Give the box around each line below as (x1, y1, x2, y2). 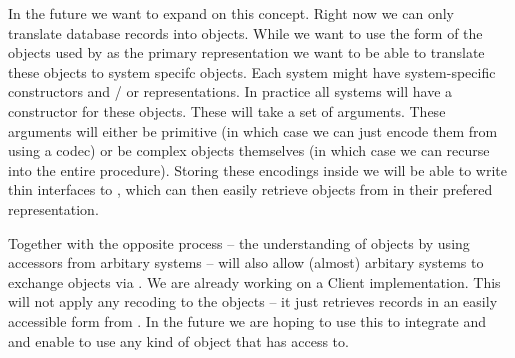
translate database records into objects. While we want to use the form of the (8, 22, 483, 43)
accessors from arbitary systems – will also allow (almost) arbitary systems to (8, 252, 484, 273)
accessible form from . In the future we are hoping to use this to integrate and (8, 310, 487, 331)
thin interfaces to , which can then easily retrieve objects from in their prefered (8, 179, 493, 200)
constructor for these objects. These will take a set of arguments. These (8, 100, 446, 121)
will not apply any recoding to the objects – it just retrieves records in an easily (8, 291, 498, 312)
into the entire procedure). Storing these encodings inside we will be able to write (8, 159, 507, 180)
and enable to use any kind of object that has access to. (8, 330, 349, 351)
